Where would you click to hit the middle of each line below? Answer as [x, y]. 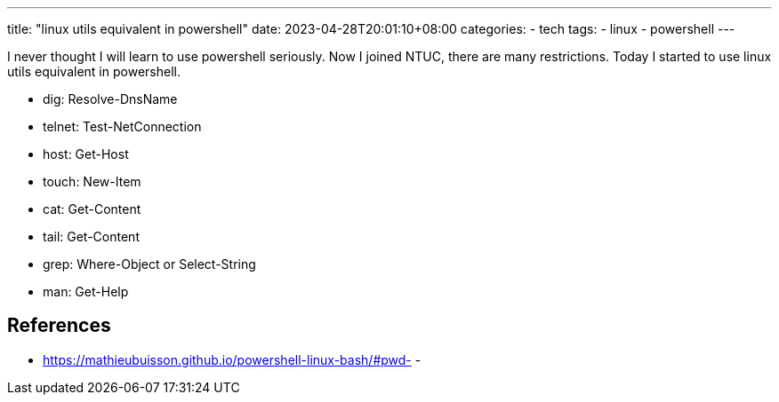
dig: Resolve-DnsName [110, 99]
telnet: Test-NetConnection [122, 126]
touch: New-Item [92, 181]
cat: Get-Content [92, 209]
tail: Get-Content [91, 236]
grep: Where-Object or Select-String [149, 264]
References [59, 326]
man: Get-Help [86, 292]
